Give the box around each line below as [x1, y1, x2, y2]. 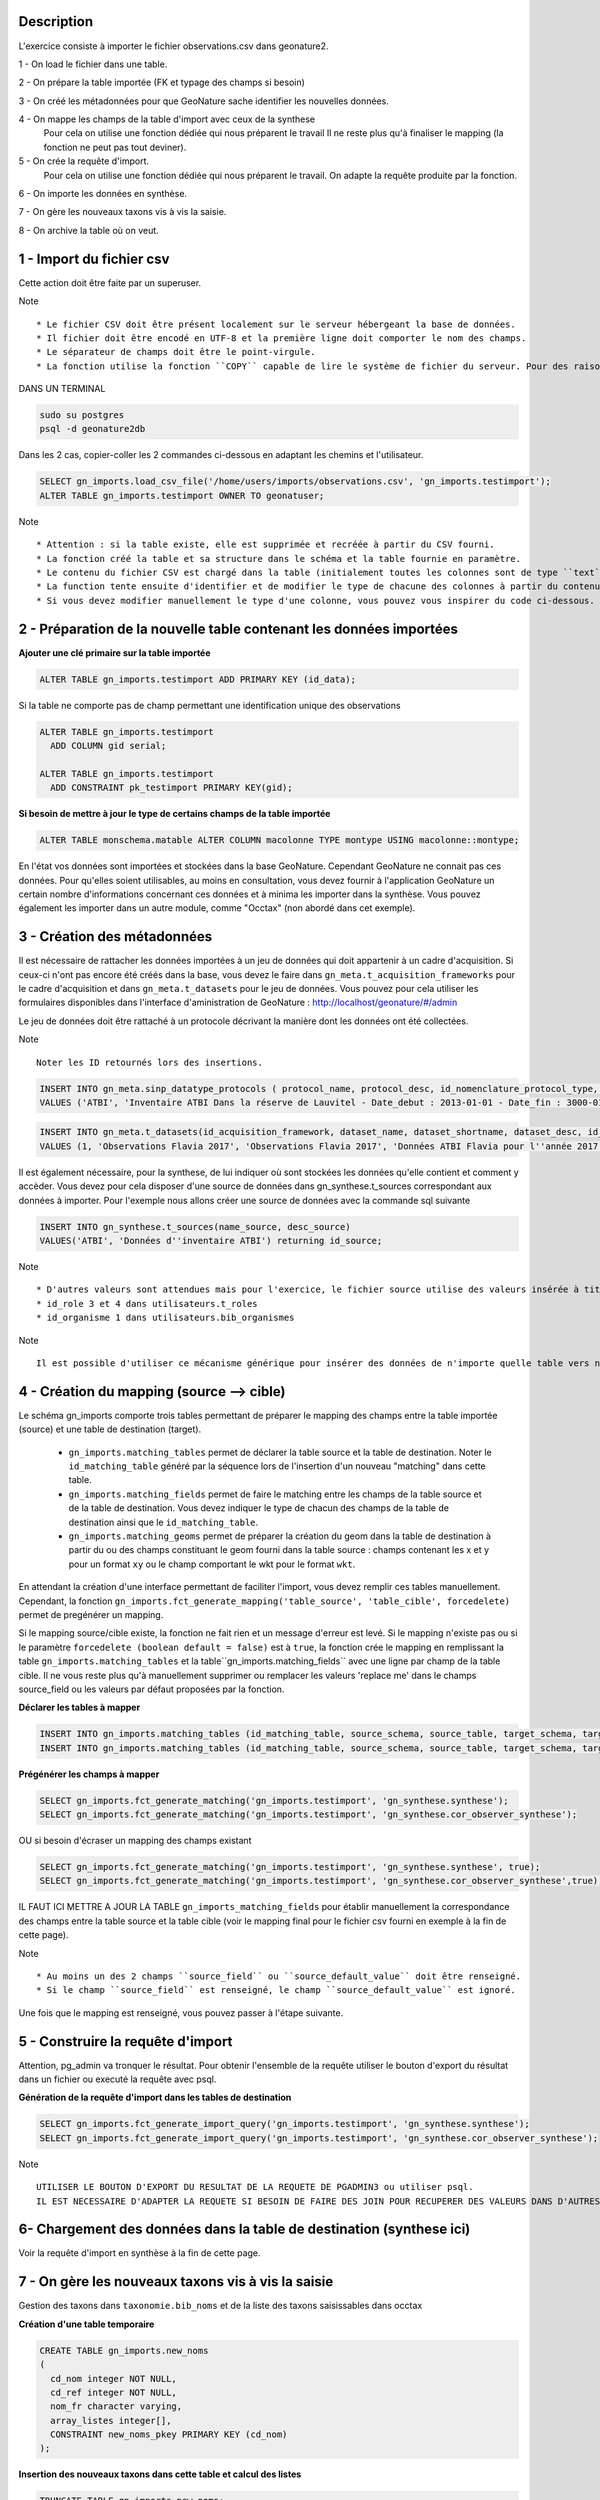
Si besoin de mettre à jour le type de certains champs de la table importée [18, 808, 331, 820]
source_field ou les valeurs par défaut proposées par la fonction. [18, 1683, 285, 1695]
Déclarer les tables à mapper [18, 1701, 141, 1714]
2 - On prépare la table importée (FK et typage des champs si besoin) [18, 76, 305, 89]
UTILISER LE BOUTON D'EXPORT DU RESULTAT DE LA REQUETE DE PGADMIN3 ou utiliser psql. [36, 2181, 474, 2193]
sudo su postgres [39, 410, 125, 421]
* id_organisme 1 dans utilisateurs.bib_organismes [36, 1312, 295, 1324]
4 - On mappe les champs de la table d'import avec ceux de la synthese [18, 113, 315, 125]
